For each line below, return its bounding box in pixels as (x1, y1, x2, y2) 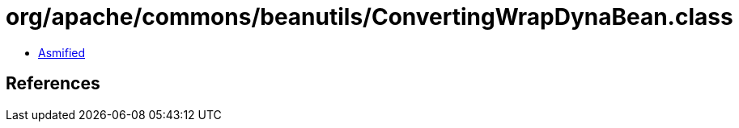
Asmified (38, 45, 86, 60)
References (6, 73, 100, 94)
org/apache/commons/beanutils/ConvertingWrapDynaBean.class (6, 3, 733, 31)
